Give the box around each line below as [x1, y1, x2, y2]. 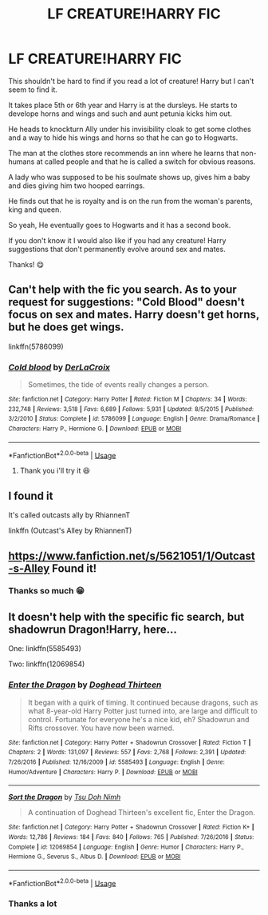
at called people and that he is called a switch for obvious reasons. [36, 157, 256, 166]
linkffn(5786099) [8, 342, 64, 351]
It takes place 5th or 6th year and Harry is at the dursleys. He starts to [8, 100, 238, 110]
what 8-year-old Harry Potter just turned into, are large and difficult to [27, 705, 258, 716]
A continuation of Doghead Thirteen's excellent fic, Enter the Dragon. [27, 808, 255, 817]
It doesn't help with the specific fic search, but [8, 609, 245, 624]
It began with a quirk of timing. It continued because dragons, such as [27, 697, 258, 707]
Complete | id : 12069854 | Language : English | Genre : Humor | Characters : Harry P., [8, 843, 245, 851]
